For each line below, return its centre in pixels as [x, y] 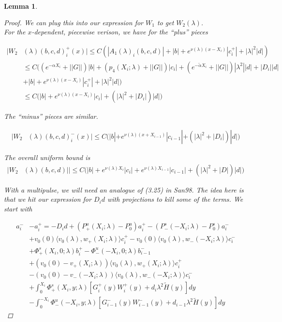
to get [165, 22]
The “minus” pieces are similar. [51, 116]
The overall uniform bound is [47, 157]
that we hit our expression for [48, 199]
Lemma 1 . [21, 6]
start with [18, 208]
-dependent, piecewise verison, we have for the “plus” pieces [120, 32]
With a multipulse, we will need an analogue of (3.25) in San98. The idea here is [124, 189]
